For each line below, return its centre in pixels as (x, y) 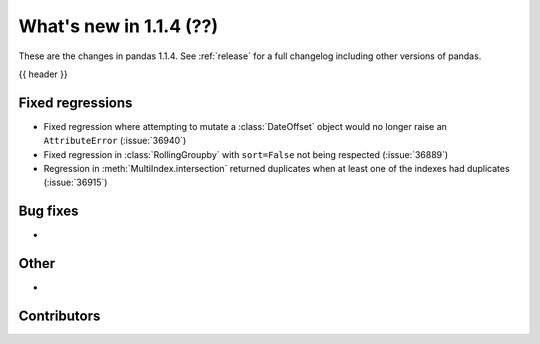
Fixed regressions (75, 102)
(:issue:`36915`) (75, 182)
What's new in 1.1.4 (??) (118, 26)
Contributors (59, 316)
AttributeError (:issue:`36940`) (115, 141)
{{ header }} (43, 74)
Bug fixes (48, 211)
